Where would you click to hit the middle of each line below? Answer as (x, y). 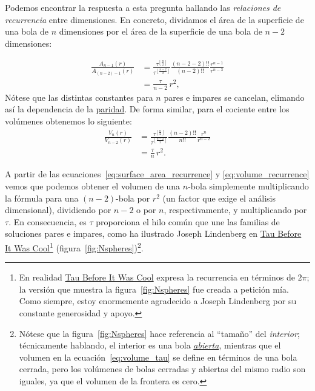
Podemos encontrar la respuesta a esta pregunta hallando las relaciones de (143, 7)
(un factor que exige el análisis (219, 198)
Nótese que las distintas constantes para (79, 97)
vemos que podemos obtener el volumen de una (93, 186)
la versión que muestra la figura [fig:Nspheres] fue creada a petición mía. (154, 289)
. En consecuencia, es (48, 221)
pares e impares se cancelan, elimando (234, 97)
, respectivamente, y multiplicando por (235, 210)
